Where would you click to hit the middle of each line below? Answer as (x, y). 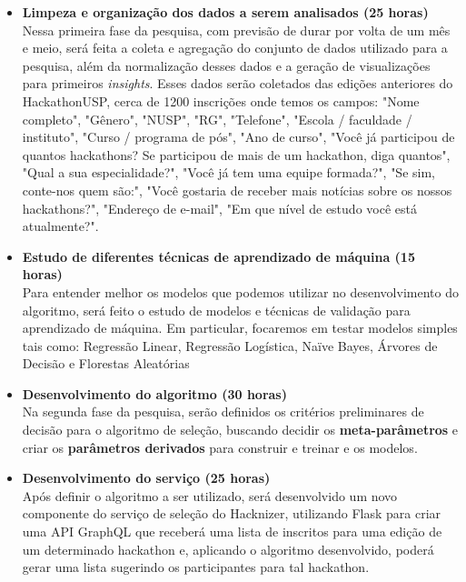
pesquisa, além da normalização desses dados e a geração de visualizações (226, 65)
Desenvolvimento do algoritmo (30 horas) (154, 393)
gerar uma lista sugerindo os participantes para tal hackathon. (196, 567)
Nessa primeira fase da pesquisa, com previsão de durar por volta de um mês (236, 30)
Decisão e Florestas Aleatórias (106, 363)
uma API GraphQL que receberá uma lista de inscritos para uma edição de (232, 532)
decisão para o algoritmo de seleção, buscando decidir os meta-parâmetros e (240, 430)
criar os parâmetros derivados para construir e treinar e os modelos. (220, 447)
